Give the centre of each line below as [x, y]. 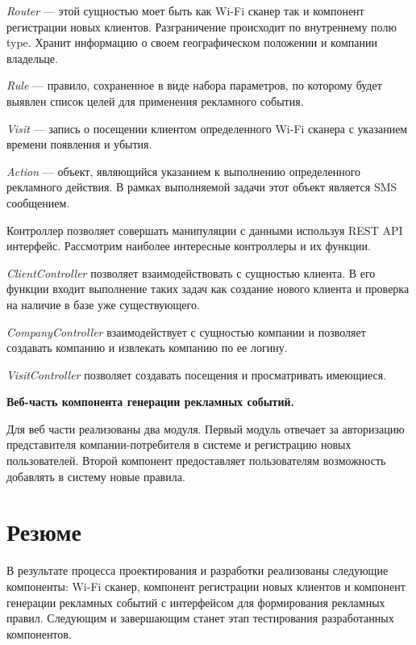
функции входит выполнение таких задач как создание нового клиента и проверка [208, 289]
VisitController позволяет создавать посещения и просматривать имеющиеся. [197, 374]
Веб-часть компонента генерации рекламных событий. [151, 402]
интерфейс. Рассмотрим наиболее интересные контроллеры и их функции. [189, 246]
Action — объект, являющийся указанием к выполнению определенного [184, 171]
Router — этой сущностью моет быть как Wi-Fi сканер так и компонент [185, 10]
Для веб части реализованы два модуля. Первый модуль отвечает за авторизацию [206, 428]
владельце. [32, 58]
